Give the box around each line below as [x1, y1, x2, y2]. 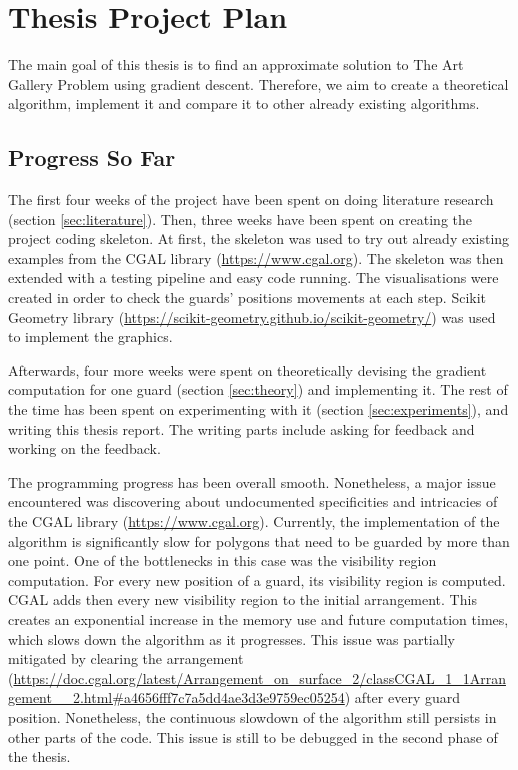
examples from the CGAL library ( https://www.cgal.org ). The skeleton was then [8, 247, 504, 268]
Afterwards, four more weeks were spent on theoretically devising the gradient [8, 359, 487, 380]
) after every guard [344, 687, 460, 708]
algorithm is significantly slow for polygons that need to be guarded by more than [8, 530, 510, 551]
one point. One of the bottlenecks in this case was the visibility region [8, 550, 437, 571]
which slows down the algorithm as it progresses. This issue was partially [8, 628, 455, 649]
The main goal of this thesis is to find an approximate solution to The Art [8, 54, 464, 75]
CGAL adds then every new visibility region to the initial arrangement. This [8, 589, 477, 610]
